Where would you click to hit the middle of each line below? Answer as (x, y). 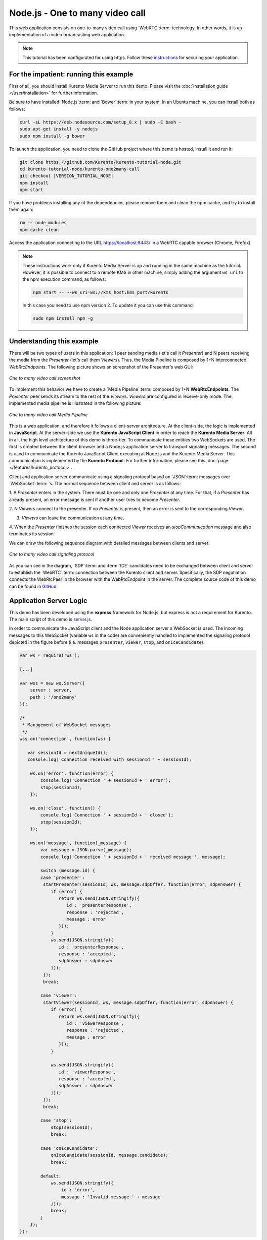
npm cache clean (39, 230)
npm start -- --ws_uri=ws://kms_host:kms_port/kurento (101, 292)
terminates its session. (32, 534)
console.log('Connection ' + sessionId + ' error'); (106, 780)
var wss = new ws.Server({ (52, 683)
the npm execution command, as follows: (64, 279)
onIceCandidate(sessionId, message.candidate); (110, 1155)
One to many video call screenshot (45, 378)
